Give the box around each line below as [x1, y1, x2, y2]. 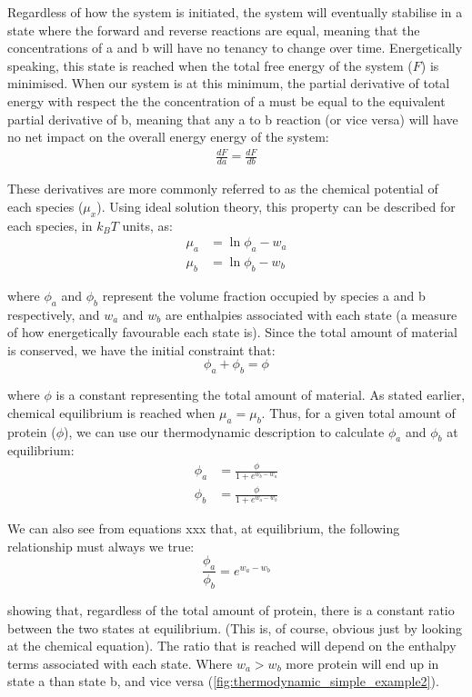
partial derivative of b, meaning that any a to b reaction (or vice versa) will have [7, 109, 458, 128]
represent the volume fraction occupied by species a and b [102, 285, 426, 304]
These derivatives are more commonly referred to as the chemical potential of [7, 179, 438, 198]
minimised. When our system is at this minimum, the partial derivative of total [7, 74, 450, 93]
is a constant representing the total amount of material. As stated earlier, [55, 385, 466, 404]
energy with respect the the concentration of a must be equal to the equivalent [7, 91, 446, 110]
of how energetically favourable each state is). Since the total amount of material [7, 323, 457, 342]
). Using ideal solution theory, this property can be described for [96, 196, 456, 215]
